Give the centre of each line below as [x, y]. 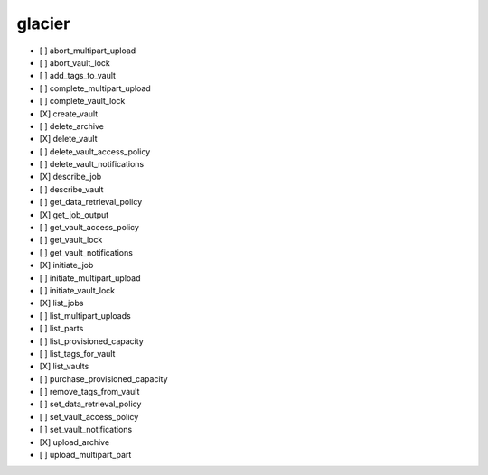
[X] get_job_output [74, 214]
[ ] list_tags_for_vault [77, 353]
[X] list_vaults [64, 367]
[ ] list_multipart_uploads [85, 315]
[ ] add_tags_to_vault [78, 76]
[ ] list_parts [61, 329]
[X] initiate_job [66, 265]
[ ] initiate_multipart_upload [90, 278]
